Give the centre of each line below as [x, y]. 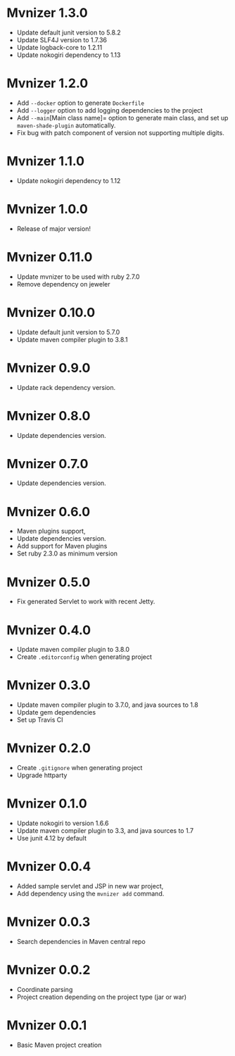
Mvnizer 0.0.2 [49, 970]
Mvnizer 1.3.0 [47, 13]
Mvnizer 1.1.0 [46, 162]
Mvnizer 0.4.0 [49, 630]
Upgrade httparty [42, 775]
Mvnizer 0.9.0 [49, 368]
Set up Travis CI [40, 720]
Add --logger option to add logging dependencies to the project [110, 110]
